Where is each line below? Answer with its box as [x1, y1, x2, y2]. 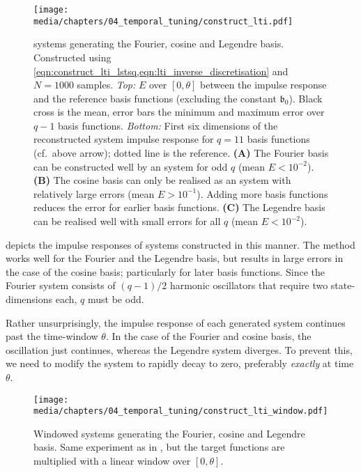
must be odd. [88, 292, 144, 306]
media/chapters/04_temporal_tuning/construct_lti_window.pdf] [33, 406, 328, 417]
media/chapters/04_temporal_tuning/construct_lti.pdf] [33, 16, 293, 26]
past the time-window [6, 329, 98, 343]
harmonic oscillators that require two [169, 278, 328, 293]
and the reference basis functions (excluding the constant [33, 91, 277, 105]
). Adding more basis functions [197, 186, 328, 201]
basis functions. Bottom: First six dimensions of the [58, 118, 278, 132]
